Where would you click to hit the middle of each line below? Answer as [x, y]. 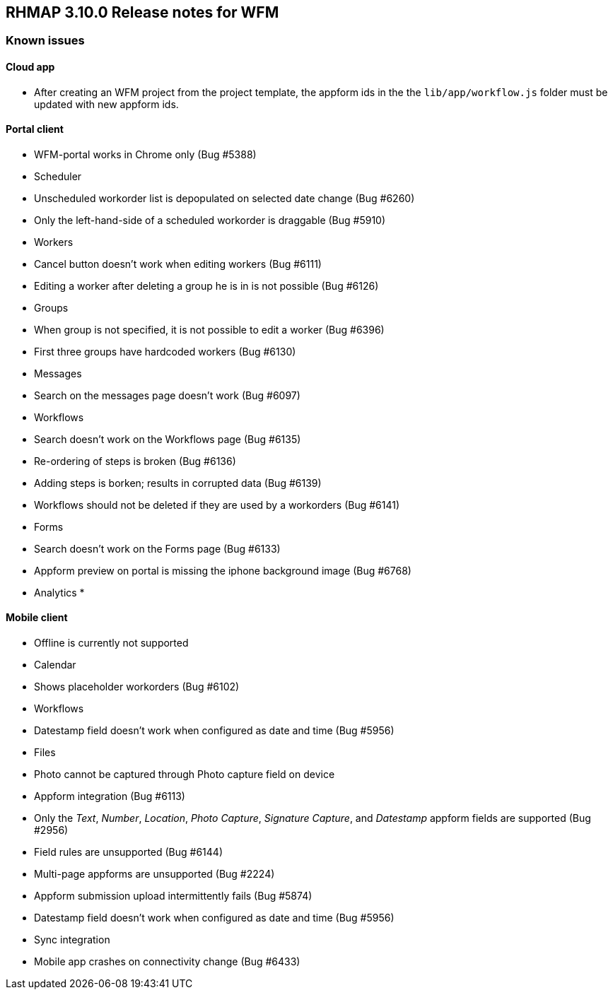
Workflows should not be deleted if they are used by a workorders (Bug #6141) [217, 505]
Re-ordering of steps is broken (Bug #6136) [135, 461]
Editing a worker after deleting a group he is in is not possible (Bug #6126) [206, 285]
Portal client [35, 129]
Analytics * [59, 592]
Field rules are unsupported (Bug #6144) [129, 852]
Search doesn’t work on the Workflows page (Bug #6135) [168, 439]
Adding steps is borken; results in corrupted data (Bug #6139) [178, 483]
